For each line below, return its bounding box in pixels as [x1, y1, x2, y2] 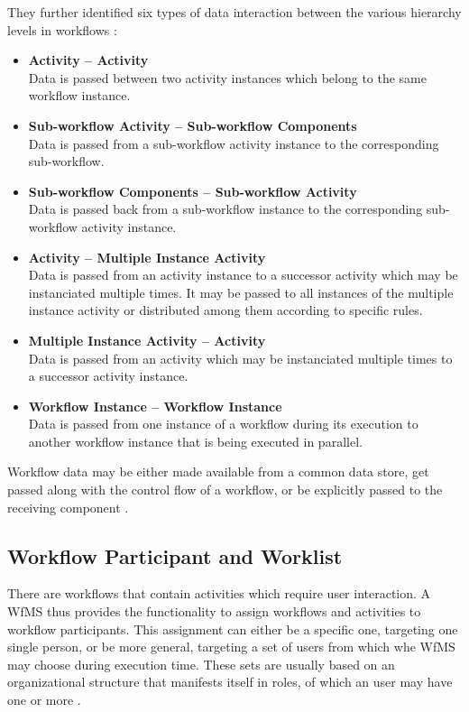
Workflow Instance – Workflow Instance [28, 396, 282, 415]
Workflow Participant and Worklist [7, 541, 343, 569]
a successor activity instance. [28, 366, 189, 385]
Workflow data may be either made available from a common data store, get [7, 462, 429, 481]
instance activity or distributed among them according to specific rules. [28, 301, 423, 319]
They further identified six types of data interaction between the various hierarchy [7, 3, 462, 21]
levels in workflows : [7, 20, 117, 39]
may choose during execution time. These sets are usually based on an [7, 654, 395, 673]
